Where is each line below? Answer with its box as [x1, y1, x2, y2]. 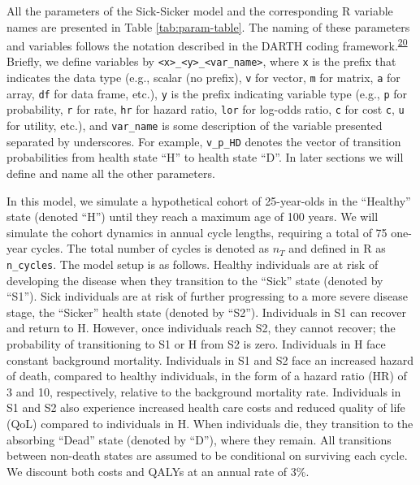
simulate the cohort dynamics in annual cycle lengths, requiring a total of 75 [6, 223, 388, 240]
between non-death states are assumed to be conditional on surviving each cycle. [6, 447, 408, 464]
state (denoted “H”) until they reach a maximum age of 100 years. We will [6, 208, 379, 225]
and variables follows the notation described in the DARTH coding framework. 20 [6, 35, 408, 54]
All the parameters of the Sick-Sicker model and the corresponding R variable [6, 2, 393, 19]
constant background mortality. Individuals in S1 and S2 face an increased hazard [6, 351, 414, 368]
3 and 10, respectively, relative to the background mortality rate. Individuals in [6, 383, 401, 400]
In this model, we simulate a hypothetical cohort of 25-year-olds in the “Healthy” [6, 192, 411, 209]
